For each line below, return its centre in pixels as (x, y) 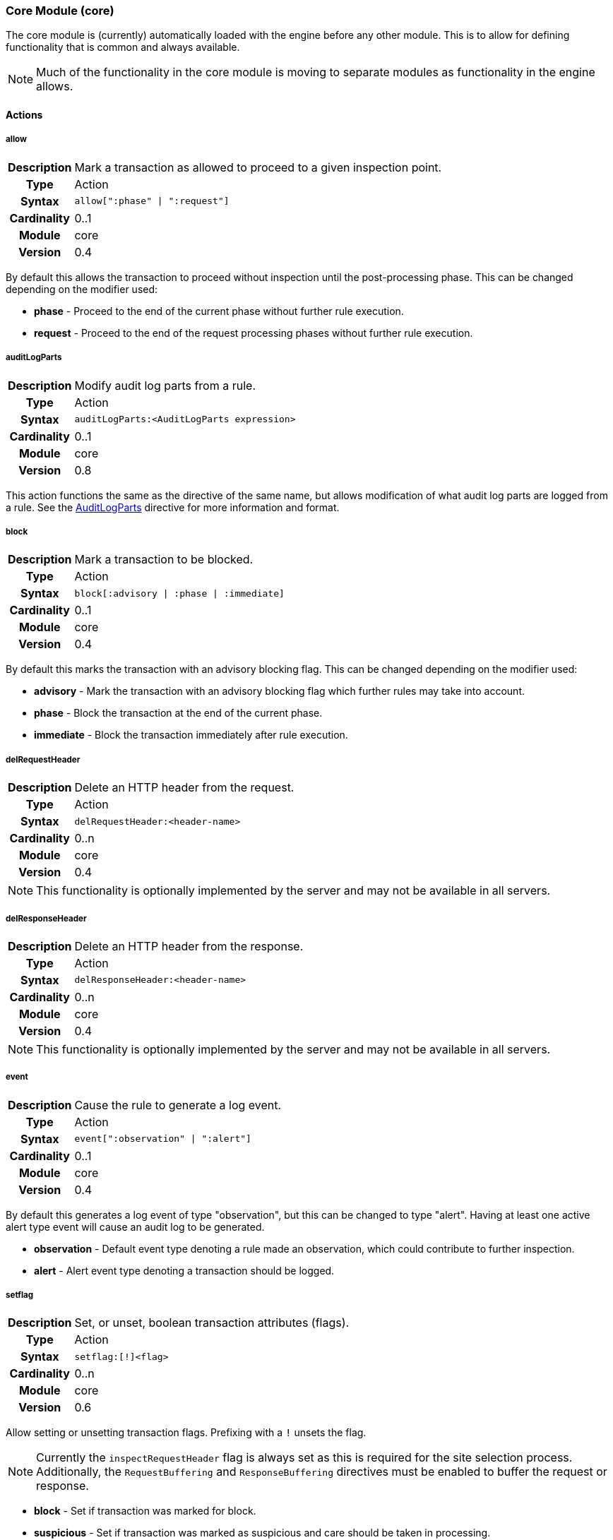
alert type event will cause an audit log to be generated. (135, 1226)
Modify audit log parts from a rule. (165, 385)
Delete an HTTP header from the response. (189, 946)
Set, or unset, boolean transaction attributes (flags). (212, 1323)
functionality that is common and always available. (123, 47)
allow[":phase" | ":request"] (152, 201)
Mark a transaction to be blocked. (164, 560)
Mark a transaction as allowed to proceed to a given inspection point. (258, 167)
